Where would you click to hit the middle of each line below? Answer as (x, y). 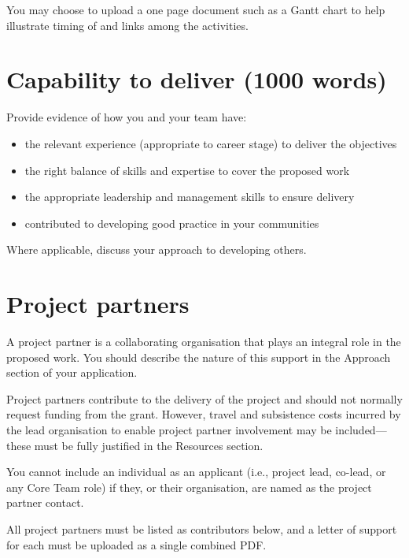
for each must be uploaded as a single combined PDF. (136, 544)
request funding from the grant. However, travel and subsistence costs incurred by (204, 414)
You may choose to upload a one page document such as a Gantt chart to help (196, 9)
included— (361, 429)
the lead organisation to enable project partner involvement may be (169, 429)
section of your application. (72, 372)
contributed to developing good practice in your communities (172, 223)
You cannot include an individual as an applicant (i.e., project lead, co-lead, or (196, 472)
